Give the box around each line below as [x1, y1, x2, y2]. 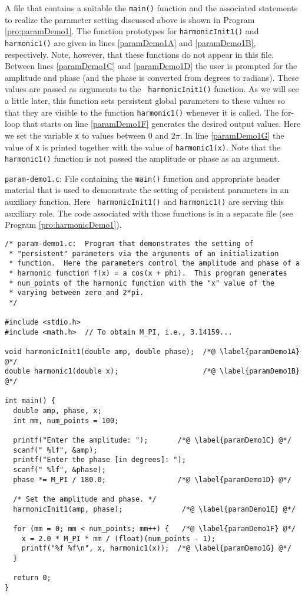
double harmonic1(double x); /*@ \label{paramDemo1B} [5, 367, 300, 376]
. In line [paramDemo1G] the [180, 129, 284, 141]
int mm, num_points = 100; [13, 416, 119, 425]
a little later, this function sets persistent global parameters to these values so [5, 94, 286, 106]
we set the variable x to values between [5, 129, 146, 141]
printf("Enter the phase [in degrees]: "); [13, 456, 186, 464]
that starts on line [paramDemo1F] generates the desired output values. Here [22, 117, 301, 130]
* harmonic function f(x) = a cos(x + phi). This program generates [9, 268, 287, 277]
